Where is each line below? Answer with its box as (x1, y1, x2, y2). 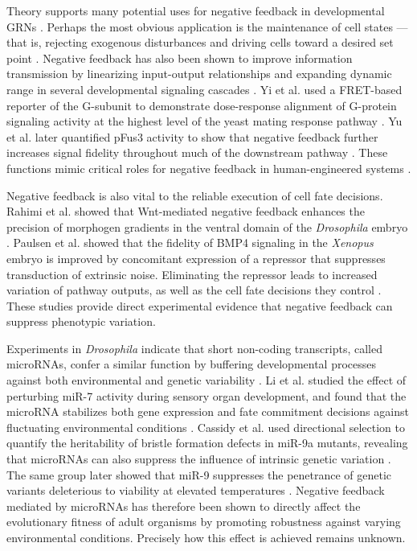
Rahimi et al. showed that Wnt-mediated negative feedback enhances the (6, 203, 365, 220)
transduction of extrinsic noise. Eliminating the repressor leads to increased (6, 265, 378, 282)
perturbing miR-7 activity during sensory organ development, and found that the (6, 387, 407, 404)
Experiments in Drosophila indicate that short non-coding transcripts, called (6, 339, 382, 356)
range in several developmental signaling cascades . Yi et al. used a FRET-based (6, 80, 403, 97)
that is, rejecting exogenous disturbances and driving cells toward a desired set (6, 34, 394, 51)
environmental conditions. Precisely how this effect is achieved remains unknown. (6, 529, 406, 545)
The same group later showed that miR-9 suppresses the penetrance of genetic (6, 466, 392, 483)
